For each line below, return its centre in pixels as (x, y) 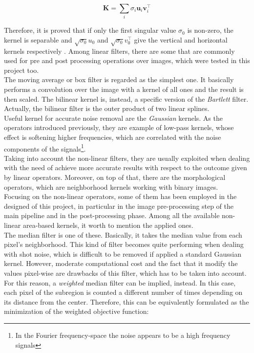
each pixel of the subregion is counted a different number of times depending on (123, 292)
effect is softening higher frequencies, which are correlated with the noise (113, 137)
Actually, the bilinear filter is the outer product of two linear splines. (107, 108)
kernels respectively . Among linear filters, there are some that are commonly (119, 51)
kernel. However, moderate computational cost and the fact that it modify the (121, 263)
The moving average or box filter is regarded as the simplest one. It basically (119, 79)
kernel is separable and (38, 39)
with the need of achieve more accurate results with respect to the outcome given (126, 167)
